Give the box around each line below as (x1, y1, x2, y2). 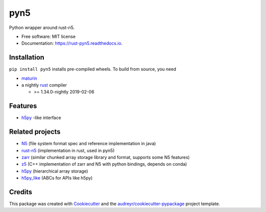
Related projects (9, 128, 61, 136)
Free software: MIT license (21, 33, 76, 39)
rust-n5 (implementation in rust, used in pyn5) (21, 148, 115, 153)
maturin (21, 75, 37, 81)
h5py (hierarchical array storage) (21, 168, 88, 174)
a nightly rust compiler (21, 82, 67, 88)
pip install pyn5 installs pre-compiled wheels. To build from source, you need (9, 66, 177, 72)
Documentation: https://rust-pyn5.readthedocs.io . (21, 40, 123, 46)
